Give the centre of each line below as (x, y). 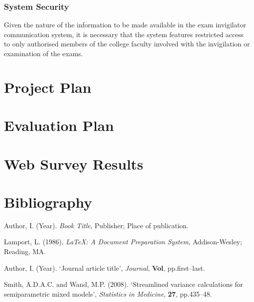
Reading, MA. (25, 251)
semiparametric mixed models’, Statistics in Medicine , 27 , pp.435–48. (108, 293)
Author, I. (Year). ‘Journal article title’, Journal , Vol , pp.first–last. (105, 268)
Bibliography (48, 202)
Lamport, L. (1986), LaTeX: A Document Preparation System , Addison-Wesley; (123, 242)
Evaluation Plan (59, 125)
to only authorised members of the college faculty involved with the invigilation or (127, 44)
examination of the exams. (43, 53)
